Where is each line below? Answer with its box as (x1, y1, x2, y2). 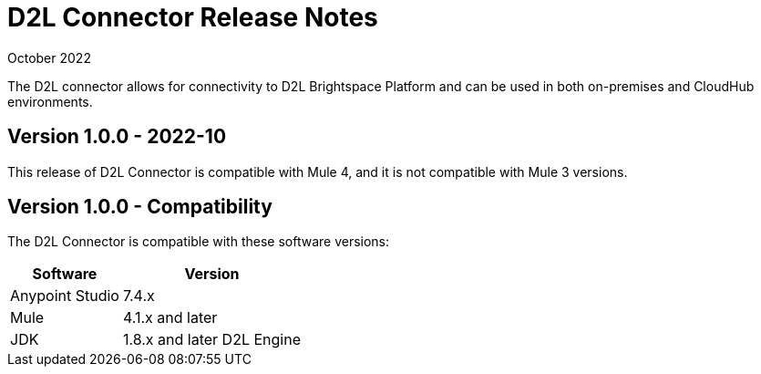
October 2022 (7, 49, 91, 66)
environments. (7, 93, 93, 109)
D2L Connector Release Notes (7, 2, 378, 33)
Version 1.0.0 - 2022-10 (7, 125, 227, 149)
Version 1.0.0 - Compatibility (7, 195, 273, 219)
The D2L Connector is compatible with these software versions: (7, 234, 390, 250)
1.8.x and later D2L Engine (122, 330, 301, 349)
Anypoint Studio (10, 286, 119, 306)
